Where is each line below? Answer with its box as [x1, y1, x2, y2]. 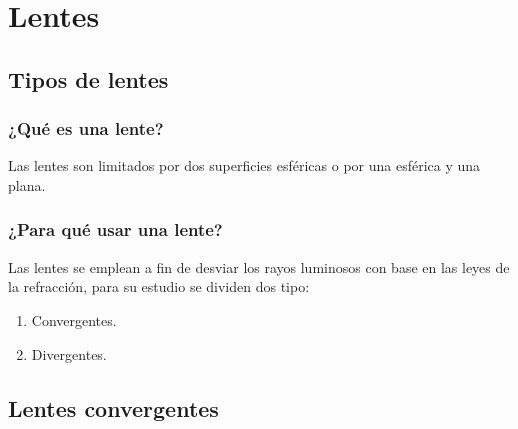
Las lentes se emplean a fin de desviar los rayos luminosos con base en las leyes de [8, 256, 510, 277]
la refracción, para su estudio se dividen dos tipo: [8, 276, 310, 297]
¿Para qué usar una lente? [8, 217, 223, 242]
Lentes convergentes [8, 392, 219, 423]
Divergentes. [31, 343, 107, 364]
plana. [8, 174, 46, 195]
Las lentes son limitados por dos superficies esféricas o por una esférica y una [8, 155, 481, 176]
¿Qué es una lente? [8, 116, 164, 141]
